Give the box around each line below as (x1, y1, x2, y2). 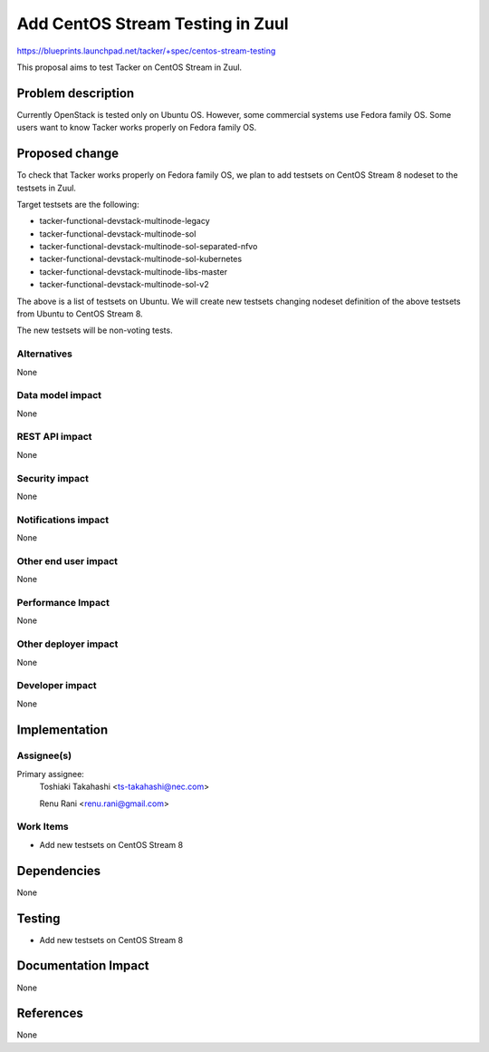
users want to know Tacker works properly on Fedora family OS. (16, 122, 257, 133)
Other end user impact (16, 554, 118, 567)
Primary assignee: (16, 768, 85, 779)
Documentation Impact (16, 958, 149, 974)
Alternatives (16, 347, 72, 360)
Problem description (16, 85, 135, 101)
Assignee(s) (16, 749, 72, 762)
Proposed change (16, 146, 120, 161)
